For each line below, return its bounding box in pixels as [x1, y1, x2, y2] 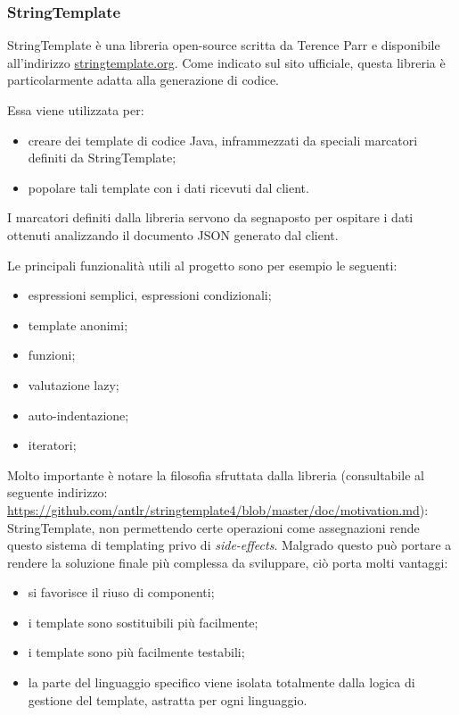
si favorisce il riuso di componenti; [28, 583, 215, 602]
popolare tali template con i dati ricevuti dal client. [28, 178, 309, 196]
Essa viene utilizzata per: [7, 101, 144, 119]
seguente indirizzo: [7, 483, 108, 502]
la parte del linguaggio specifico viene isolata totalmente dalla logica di [28, 673, 415, 692]
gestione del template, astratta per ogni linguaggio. [28, 690, 307, 709]
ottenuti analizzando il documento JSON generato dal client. [7, 225, 339, 244]
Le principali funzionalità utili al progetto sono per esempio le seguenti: [7, 255, 398, 274]
